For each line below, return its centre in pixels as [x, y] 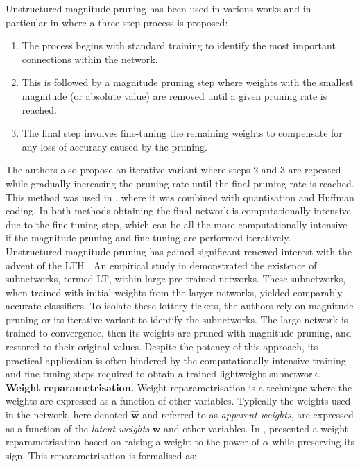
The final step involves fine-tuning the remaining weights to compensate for [182, 133]
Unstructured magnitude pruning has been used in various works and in [158, 8]
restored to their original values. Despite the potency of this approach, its [162, 347]
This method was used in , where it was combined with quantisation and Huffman [180, 197]
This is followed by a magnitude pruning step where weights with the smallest [188, 82]
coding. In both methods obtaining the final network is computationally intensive [178, 211]
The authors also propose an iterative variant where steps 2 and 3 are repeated [173, 170]
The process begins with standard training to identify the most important [179, 45]
